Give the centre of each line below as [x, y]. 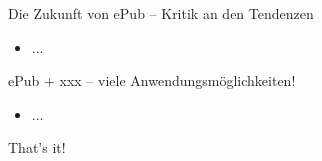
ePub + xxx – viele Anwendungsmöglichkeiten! [152, 80]
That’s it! [37, 147]
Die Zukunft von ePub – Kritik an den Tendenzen [161, 13]
